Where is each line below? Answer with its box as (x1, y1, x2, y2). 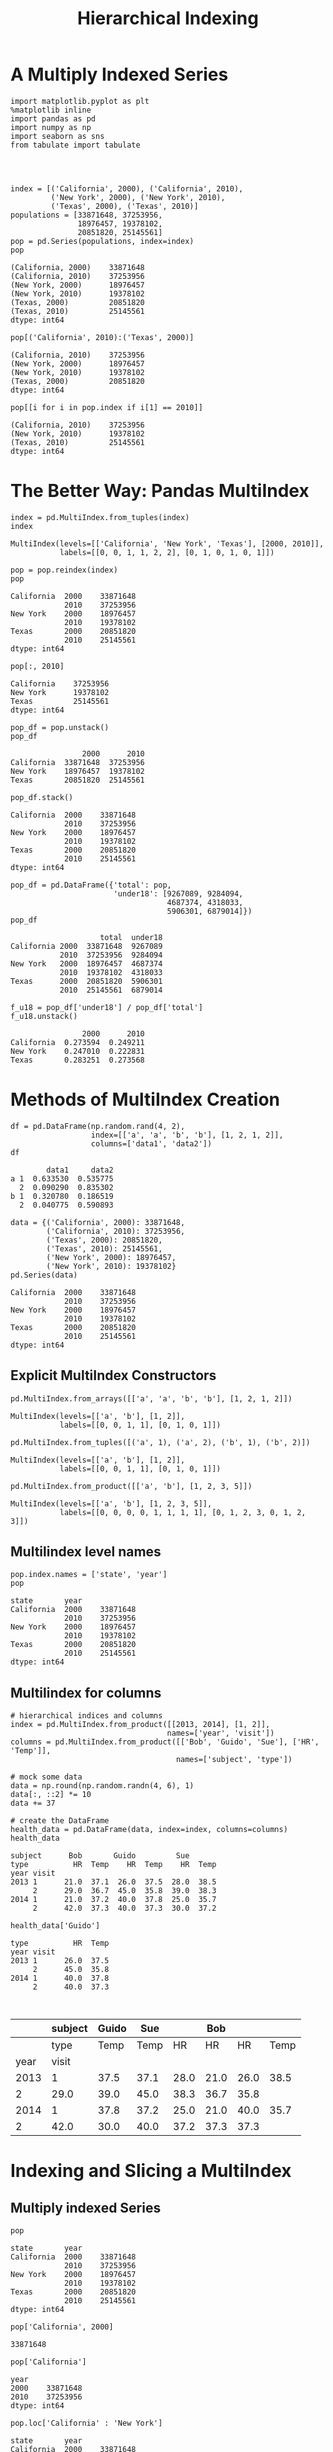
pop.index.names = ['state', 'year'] (10, 1570, 168, 1580)
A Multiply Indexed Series (10, 63, 229, 86)
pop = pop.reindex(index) (10, 565, 118, 575)
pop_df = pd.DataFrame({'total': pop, (10, 880, 172, 890)
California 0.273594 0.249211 (10, 1037, 145, 1047)
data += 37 (10, 1798, 56, 1809)
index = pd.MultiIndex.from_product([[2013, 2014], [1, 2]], (10, 1720, 271, 1730)
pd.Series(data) (10, 1270, 78, 1280)
